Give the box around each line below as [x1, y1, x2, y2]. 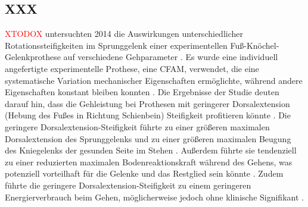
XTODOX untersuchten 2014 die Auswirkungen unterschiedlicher [5, 27, 243, 40]
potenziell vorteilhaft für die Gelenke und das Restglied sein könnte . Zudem [5, 167, 284, 180]
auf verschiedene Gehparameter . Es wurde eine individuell [63, 51, 278, 63]
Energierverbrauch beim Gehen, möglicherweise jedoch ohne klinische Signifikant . [5, 190, 304, 203]
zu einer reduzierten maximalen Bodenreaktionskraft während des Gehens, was [5, 155, 293, 168]
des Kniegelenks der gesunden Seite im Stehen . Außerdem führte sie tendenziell [5, 144, 297, 156]
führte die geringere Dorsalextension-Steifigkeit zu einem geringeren [5, 178, 251, 191]
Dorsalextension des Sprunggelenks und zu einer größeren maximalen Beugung [5, 132, 291, 145]
